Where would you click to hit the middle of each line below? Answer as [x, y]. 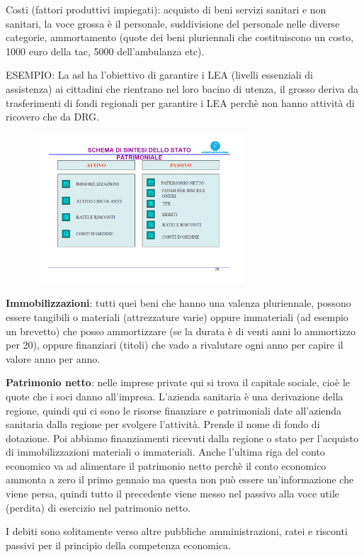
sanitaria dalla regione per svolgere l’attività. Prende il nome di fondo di [163, 424]
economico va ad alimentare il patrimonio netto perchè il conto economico [166, 465]
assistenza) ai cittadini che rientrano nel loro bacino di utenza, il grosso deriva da [182, 88]
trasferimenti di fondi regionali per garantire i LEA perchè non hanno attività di [180, 102]
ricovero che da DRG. [52, 117]
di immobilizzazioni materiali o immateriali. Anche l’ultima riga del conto [165, 452]
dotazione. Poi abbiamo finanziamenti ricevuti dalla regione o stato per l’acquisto [182, 438]
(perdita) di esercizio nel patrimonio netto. [98, 507]
